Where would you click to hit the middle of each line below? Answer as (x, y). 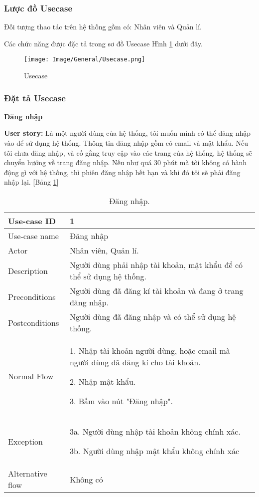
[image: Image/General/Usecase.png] (85, 60)
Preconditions (32, 296)
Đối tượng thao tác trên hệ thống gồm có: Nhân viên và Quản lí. (103, 27)
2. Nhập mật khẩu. (103, 382)
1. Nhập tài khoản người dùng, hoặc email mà (150, 351)
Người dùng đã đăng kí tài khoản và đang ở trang (156, 291)
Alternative (28, 474)
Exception (26, 441)
